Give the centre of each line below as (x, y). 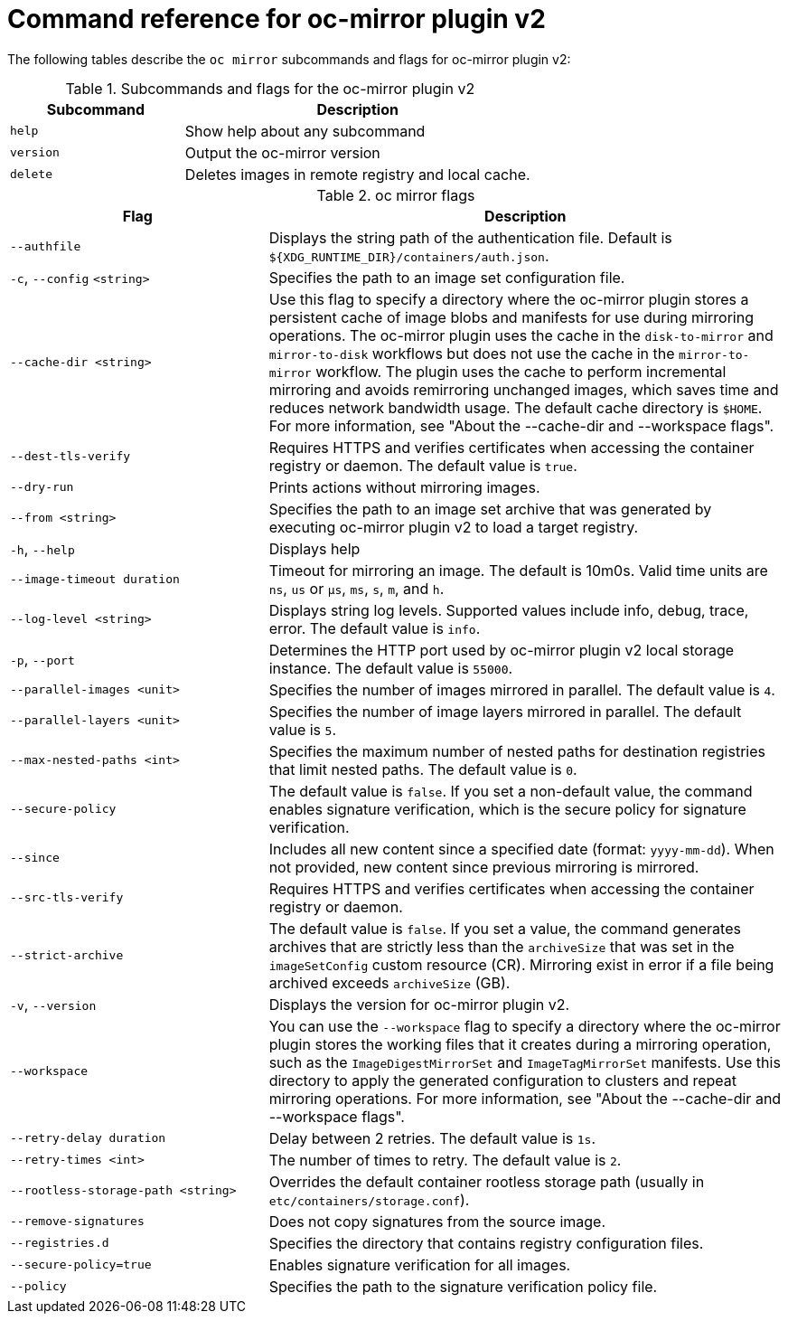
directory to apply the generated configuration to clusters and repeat (503, 1080)
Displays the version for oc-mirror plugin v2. (419, 1004)
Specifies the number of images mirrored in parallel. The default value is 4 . (522, 689)
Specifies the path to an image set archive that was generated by (490, 509)
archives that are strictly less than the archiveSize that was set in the (502, 946)
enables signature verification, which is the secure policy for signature (507, 809)
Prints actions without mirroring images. (404, 487)
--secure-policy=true (81, 1265)
